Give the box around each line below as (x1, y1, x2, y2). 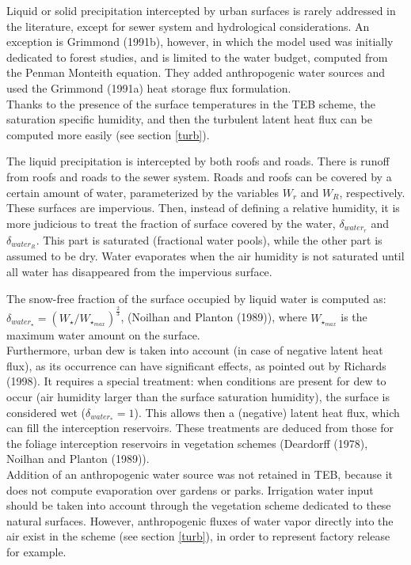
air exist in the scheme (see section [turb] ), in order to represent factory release (6, 528, 390, 544)
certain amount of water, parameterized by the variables (6, 184, 280, 200)
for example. (6, 543, 67, 559)
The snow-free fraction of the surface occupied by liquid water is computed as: (6, 290, 386, 306)
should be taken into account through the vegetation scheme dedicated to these (6, 497, 391, 514)
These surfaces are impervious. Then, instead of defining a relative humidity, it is (6, 199, 400, 216)
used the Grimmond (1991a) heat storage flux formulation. (6, 79, 291, 96)
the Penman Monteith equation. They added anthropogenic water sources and (6, 64, 386, 81)
